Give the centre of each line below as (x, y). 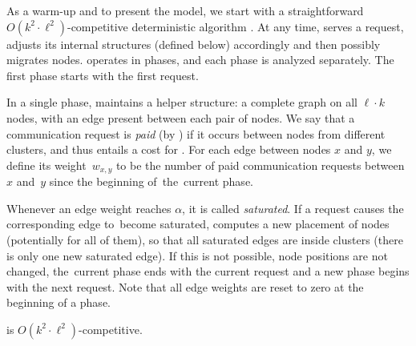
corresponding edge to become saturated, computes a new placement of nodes (198, 224)
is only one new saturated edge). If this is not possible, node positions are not (197, 255)
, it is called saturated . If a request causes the (293, 208)
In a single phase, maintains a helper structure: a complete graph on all (182, 102)
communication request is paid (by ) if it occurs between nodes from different (196, 133)
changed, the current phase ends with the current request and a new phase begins (208, 271)
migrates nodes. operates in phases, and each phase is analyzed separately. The (200, 60)
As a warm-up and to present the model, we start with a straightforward (185, 10)
